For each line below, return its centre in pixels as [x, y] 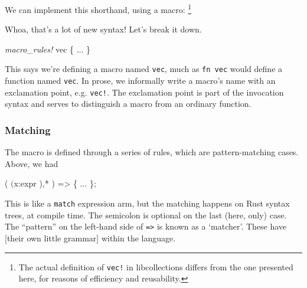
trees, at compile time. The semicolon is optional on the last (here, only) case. [146, 215]
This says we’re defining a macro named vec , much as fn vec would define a [144, 69]
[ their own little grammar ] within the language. [90, 238]
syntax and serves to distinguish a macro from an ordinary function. [128, 104]
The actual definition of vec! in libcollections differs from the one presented [156, 266]
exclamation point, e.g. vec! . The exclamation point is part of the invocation [144, 92]
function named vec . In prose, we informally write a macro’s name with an [140, 81]
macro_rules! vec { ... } [48, 49]
